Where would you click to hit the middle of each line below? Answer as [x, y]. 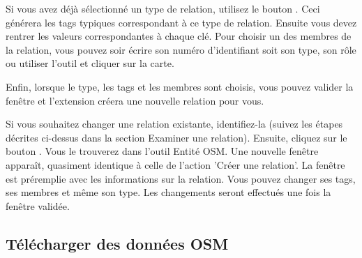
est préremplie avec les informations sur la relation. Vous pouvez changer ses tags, [181, 178]
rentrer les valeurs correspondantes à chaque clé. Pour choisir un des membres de [179, 36]
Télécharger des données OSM [117, 243]
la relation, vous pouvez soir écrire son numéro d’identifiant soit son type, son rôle [181, 49]
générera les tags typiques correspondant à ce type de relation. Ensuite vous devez [181, 22]
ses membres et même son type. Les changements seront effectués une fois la [168, 192]
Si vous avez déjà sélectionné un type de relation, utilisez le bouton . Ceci [163, 8]
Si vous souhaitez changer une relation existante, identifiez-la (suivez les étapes [174, 124]
